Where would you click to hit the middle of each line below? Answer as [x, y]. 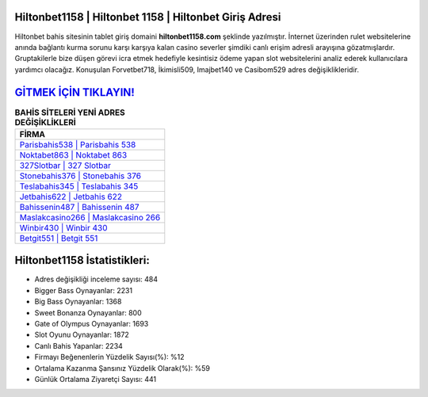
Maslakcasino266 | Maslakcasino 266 [90, 217]
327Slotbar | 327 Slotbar [65, 165]
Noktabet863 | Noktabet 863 [73, 155]
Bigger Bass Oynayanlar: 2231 [84, 290]
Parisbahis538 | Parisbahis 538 [78, 144]
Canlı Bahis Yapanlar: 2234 [78, 345]
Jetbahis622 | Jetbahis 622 [71, 197]
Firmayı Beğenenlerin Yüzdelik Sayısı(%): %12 [110, 357]
